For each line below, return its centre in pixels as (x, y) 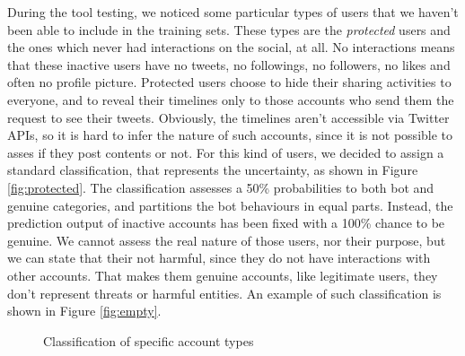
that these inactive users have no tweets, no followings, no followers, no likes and (229, 64)
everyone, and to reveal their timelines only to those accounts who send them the (231, 99)
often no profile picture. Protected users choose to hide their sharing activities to (229, 82)
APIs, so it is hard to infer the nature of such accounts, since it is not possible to (230, 135)
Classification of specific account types (149, 340)
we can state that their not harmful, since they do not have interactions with (219, 258)
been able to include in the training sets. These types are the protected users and (229, 29)
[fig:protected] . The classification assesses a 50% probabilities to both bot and (221, 187)
